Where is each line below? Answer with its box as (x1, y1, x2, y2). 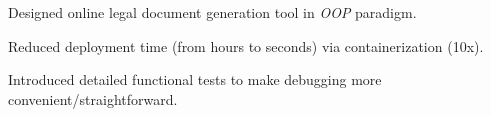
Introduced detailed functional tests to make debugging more (8, 69, 382, 90)
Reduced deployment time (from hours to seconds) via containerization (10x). (8, 35, 484, 56)
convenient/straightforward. (8, 88, 178, 109)
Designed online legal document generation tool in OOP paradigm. (8, 2, 417, 22)
